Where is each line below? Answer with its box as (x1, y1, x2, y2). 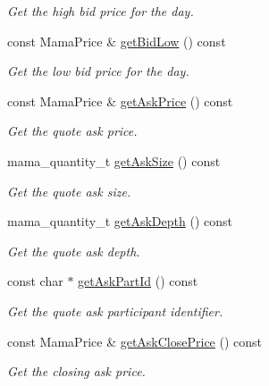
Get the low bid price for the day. (7, 62, 189, 80)
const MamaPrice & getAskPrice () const (7, 91, 233, 110)
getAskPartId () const (78, 272, 198, 290)
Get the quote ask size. (7, 181, 131, 200)
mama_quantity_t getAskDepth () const (7, 212, 232, 231)
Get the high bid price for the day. (7, 2, 194, 20)
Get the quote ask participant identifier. (7, 301, 223, 320)
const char (7, 272, 63, 290)
